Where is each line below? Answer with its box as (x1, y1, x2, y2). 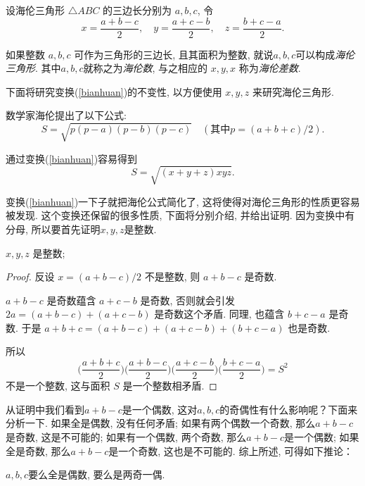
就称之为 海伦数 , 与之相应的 (83, 61, 208, 75)
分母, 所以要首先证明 (6, 221, 101, 236)
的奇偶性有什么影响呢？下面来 (219, 401, 358, 416)
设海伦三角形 (6, 3, 65, 17)
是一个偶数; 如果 (283, 429, 359, 444)
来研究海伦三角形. (252, 84, 334, 99)
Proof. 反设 (6, 269, 55, 284)
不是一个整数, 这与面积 (6, 378, 110, 393)
